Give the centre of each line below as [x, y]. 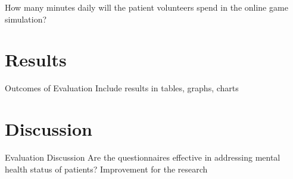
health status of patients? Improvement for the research [106, 169]
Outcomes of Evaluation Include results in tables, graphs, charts [122, 88]
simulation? [26, 19]
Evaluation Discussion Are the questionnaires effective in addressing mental [143, 157]
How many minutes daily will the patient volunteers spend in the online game [146, 7]
